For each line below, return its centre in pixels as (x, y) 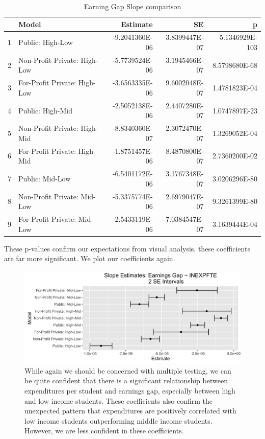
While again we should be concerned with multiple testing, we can (128, 370)
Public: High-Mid (46, 110)
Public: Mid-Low (45, 178)
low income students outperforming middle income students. (118, 420)
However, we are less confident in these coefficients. (104, 431)
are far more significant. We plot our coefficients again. (90, 258)
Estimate (137, 24)
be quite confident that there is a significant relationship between (126, 380)
